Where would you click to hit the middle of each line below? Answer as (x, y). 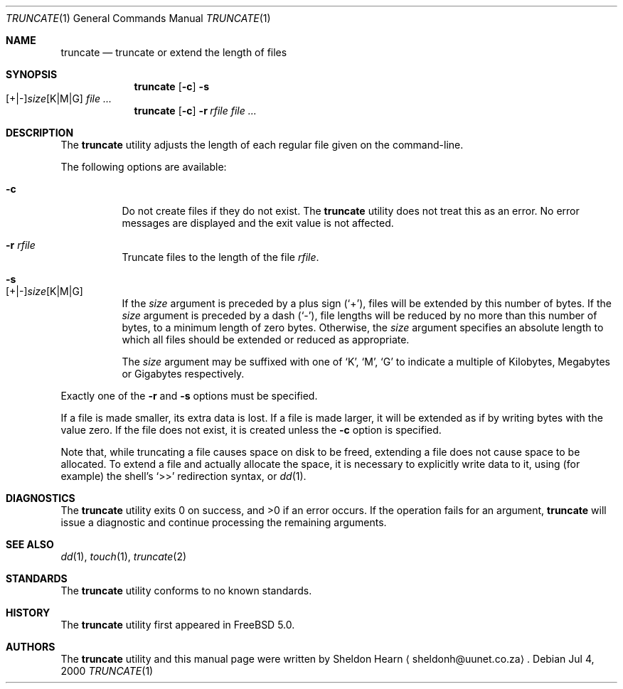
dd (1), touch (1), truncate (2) (124, 556)
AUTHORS (31, 647)
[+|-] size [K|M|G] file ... (59, 98)
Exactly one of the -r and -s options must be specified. (189, 396)
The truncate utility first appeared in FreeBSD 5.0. (178, 625)
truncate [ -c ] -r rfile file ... (195, 111)
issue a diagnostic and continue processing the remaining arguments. (224, 522)
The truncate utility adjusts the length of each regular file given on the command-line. (262, 145)
